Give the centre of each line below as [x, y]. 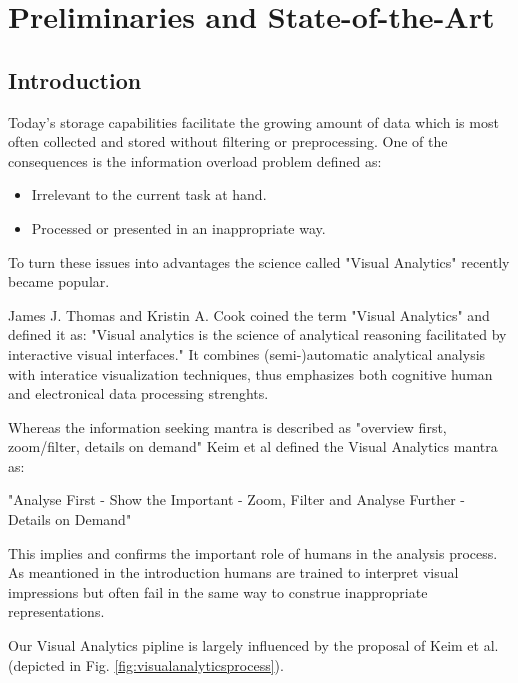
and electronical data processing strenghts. [138, 393]
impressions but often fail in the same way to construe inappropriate [218, 591]
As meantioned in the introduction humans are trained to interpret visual [233, 572]
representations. [56, 611]
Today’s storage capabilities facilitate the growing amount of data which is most [253, 121]
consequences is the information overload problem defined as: [195, 160]
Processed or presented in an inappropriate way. [178, 227]
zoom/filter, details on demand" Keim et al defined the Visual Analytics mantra [253, 446]
